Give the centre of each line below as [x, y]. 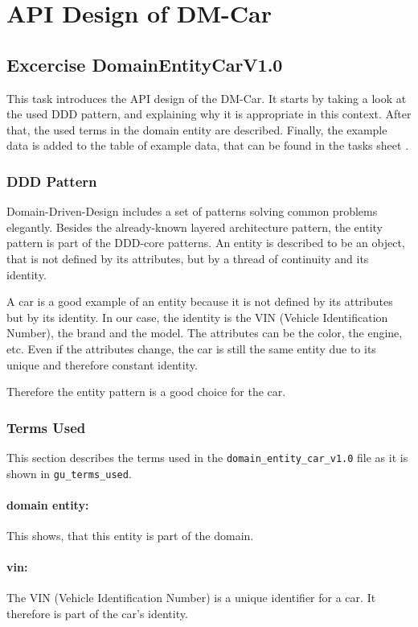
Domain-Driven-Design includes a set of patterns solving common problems [192, 211]
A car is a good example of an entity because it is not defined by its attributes [200, 301]
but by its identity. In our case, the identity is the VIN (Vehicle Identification [197, 317]
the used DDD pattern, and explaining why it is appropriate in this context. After [209, 114]
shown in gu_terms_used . [69, 473]
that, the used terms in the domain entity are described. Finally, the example [197, 129]
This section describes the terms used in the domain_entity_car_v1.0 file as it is [207, 457]
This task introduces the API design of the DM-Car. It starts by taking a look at [207, 98]
